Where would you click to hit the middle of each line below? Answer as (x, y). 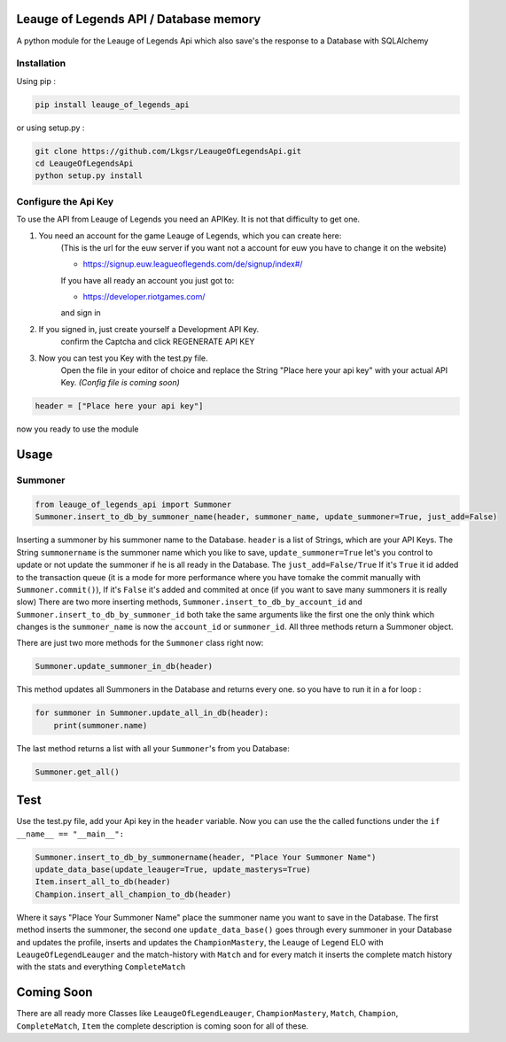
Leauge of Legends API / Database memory (139, 19)
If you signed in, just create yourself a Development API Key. (149, 329)
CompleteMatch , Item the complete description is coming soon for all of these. (163, 1026)
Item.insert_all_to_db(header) (103, 882)
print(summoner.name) (101, 725)
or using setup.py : (51, 128)
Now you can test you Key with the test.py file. (123, 358)
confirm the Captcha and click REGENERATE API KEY (158, 342)
